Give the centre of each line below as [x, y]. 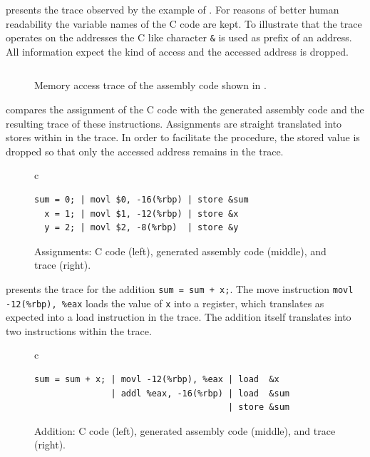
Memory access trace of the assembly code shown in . [150, 85]
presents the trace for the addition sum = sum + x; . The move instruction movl [180, 288]
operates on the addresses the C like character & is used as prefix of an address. [179, 37]
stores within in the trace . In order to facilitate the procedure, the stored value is [183, 137]
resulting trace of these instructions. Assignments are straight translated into [174, 123]
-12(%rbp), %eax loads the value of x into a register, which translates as [165, 303]
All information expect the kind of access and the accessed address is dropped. [177, 51]
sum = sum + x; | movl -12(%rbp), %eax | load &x [157, 380]
